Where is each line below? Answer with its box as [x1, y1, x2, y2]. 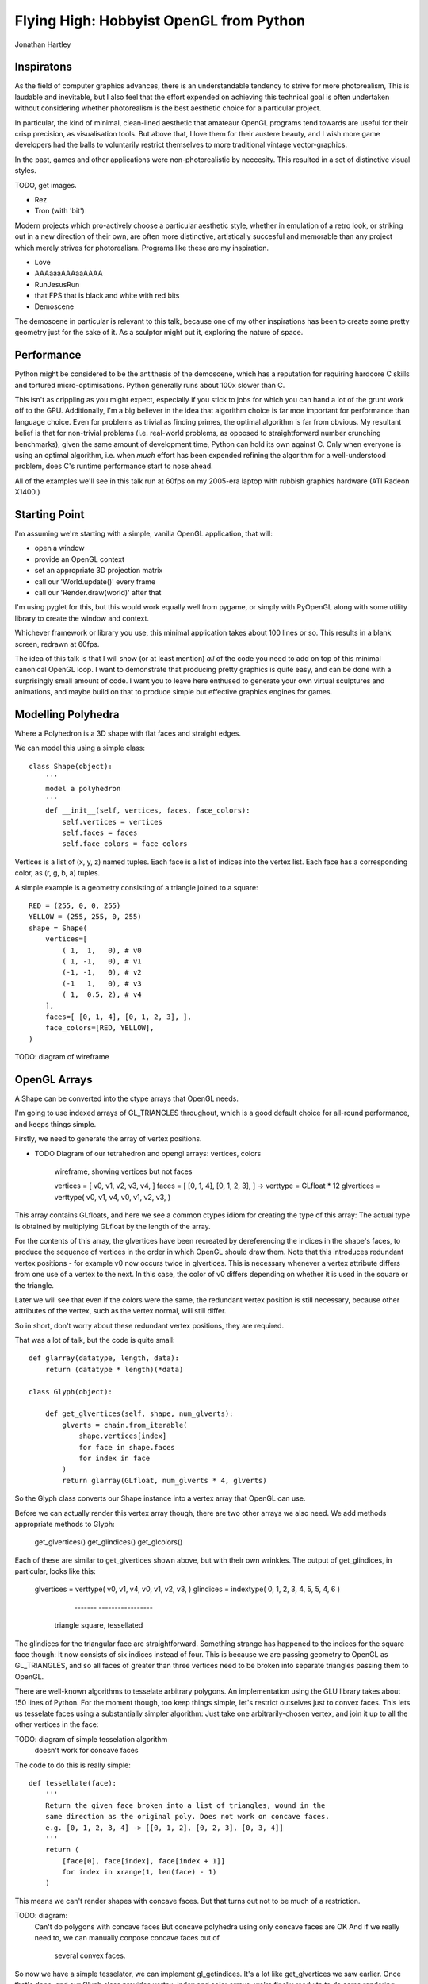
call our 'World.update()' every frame [34, 576, 156, 586]
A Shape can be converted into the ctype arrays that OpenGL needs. [14, 1094, 239, 1103]
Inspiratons [14, 60, 73, 74]
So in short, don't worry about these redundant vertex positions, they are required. [14, 1321, 285, 1330]
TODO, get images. [14, 180, 77, 190]
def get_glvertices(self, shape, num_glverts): [44, 1409, 234, 1418]
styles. [14, 166, 37, 175]
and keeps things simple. [14, 1119, 97, 1128]
